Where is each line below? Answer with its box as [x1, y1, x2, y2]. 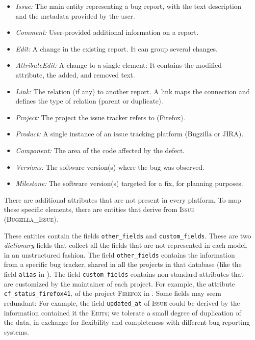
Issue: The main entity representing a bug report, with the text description [15, 1, 241, 11]
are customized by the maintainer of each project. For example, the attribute [4, 278, 235, 288]
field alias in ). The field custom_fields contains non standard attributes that [4, 269, 244, 279]
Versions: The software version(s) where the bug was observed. [15, 161, 204, 172]
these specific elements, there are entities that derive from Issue [4, 204, 195, 214]
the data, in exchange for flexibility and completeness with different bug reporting [4, 317, 250, 327]
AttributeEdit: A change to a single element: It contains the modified [15, 60, 222, 70]
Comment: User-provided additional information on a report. [15, 27, 199, 37]
